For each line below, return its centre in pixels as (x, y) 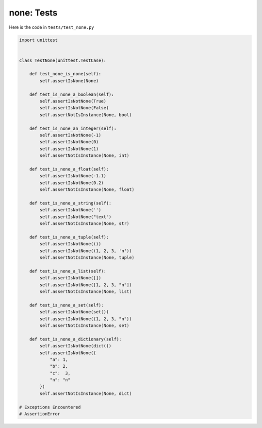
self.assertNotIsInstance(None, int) (84, 156)
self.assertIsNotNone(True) (73, 101)
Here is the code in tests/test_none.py (51, 27)
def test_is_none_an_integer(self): (73, 128)
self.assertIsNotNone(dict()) (75, 346)
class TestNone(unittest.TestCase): (63, 60)
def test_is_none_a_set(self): (66, 305)
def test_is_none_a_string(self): (70, 203)
